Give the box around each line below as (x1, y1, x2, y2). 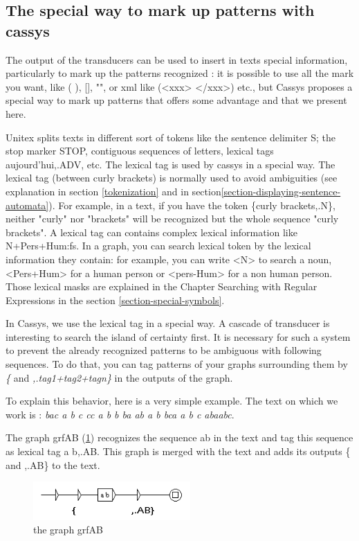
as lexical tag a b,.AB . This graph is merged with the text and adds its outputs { (6, 444, 351, 459)
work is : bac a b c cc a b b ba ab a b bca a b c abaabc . (6, 407, 234, 421)
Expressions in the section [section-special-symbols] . (6, 292, 225, 307)
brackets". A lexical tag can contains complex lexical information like (6, 224, 297, 239)
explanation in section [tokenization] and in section (6, 184, 221, 198)
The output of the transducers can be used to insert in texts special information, (6, 52, 348, 66)
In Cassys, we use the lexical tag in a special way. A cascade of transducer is (6, 316, 330, 330)
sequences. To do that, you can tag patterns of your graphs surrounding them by (6, 357, 348, 371)
